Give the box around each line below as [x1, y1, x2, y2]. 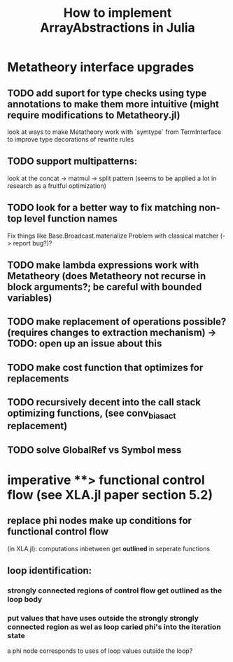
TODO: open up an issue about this [7, 338, 162, 350]
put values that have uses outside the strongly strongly [7, 614, 199, 623]
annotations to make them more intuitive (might [7, 98, 219, 110]
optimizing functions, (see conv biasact [7, 407, 176, 421]
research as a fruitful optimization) [7, 181, 107, 190]
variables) [7, 292, 52, 304]
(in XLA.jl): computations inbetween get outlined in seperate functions [7, 544, 211, 553]
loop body [7, 595, 43, 604]
